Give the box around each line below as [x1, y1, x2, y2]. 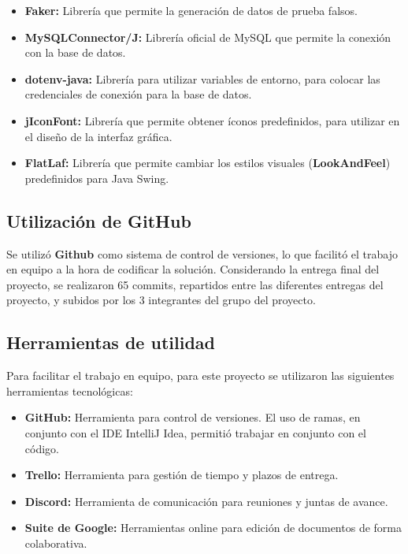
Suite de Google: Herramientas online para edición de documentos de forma [24, 519, 402, 536]
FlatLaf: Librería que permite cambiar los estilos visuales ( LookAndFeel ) [24, 154, 391, 171]
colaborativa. [24, 534, 87, 551]
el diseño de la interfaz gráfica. [24, 128, 172, 144]
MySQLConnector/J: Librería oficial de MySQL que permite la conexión [24, 28, 391, 45]
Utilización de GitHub [6, 208, 191, 232]
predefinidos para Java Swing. [24, 169, 169, 186]
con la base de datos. [24, 44, 126, 61]
